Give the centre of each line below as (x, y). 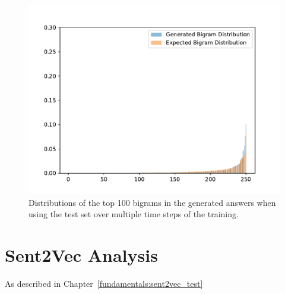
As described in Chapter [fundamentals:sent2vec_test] (104, 283)
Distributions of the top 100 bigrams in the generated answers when (152, 202)
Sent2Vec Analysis (81, 254)
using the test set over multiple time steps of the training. (134, 214)
